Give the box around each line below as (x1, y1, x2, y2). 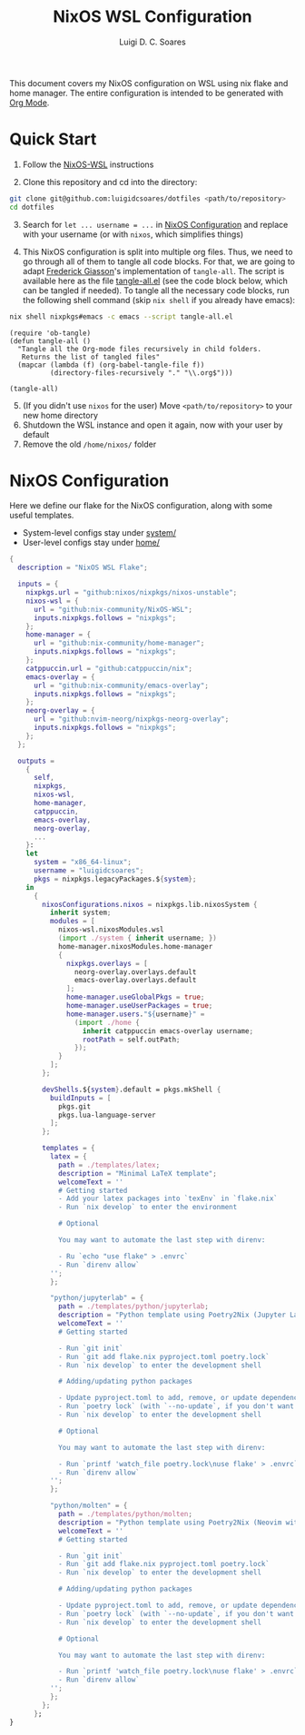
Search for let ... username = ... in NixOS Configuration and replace (22, 219, 289, 230)
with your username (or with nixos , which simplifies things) (22, 229, 244, 240)
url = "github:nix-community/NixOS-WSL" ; (33, 605, 193, 614)
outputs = (17, 756, 54, 765)
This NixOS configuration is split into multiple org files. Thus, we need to (22, 246, 293, 257)
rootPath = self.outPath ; (82, 1035, 181, 1044)
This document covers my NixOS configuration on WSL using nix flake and (9, 77, 289, 88)
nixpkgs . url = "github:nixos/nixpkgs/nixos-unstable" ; (25, 588, 238, 597)
